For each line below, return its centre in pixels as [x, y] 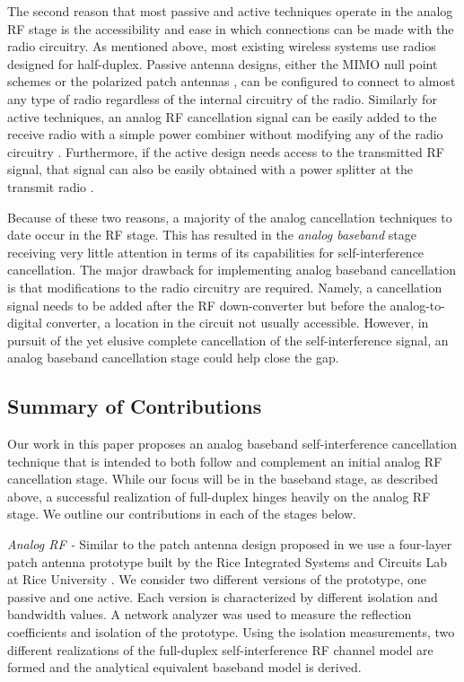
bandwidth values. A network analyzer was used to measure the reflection [210, 614]
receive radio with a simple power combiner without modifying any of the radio [225, 134]
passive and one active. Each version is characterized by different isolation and [223, 596]
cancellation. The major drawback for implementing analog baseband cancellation [232, 270]
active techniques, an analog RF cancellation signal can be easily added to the [222, 116]
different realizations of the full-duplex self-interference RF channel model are [220, 649]
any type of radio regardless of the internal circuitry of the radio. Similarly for [222, 98]
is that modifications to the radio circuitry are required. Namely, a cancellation [225, 287]
